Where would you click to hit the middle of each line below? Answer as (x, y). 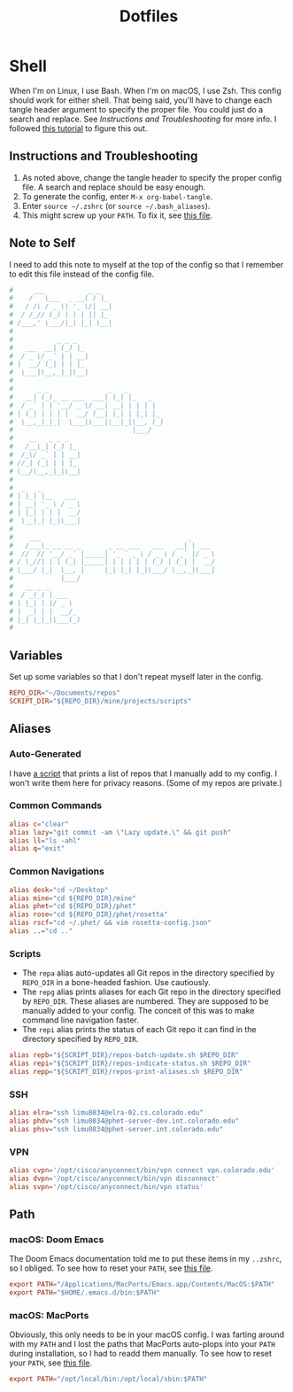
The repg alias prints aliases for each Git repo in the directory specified (151, 992)
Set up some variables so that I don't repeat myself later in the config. (136, 677)
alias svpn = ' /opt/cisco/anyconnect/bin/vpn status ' (106, 1186)
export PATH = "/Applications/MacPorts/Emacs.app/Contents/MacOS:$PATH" (142, 1285)
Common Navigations (57, 872)
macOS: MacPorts (49, 1316)
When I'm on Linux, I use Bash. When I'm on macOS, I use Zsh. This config (145, 90)
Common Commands (56, 805)
